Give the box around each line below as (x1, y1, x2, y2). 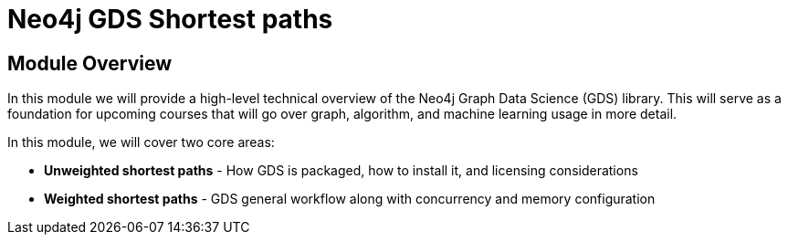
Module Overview (7, 51, 173, 75)
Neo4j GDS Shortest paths (7, 4, 333, 35)
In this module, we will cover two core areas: (7, 134, 275, 151)
